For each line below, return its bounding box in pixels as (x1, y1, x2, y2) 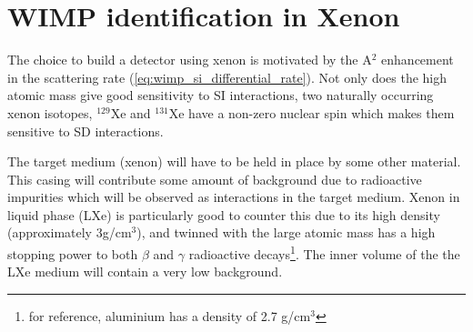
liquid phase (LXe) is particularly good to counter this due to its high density (7, 205, 440, 224)
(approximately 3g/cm (7, 223, 132, 242)
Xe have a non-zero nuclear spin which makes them (168, 103, 455, 122)
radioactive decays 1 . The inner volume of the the (188, 242, 460, 263)
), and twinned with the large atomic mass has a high (136, 223, 436, 242)
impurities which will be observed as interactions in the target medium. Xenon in (7, 187, 460, 206)
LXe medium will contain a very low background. (7, 262, 283, 281)
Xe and (110, 103, 151, 122)
